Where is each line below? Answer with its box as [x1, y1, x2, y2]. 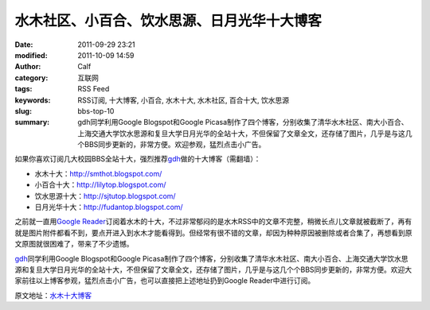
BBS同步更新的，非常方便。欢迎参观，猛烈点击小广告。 [84, 140, 266, 149]
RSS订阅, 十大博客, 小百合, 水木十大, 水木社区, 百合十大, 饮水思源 [77, 95, 290, 105]
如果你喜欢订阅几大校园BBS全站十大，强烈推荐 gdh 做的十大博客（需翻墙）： [14, 154, 261, 164]
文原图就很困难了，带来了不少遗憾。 [14, 239, 134, 249]
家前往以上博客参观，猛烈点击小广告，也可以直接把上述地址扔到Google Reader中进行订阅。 [14, 276, 315, 285]
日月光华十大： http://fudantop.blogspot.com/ [34, 203, 183, 212]
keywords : [14, 95, 51, 105]
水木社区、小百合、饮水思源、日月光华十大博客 [14, 12, 322, 29]
